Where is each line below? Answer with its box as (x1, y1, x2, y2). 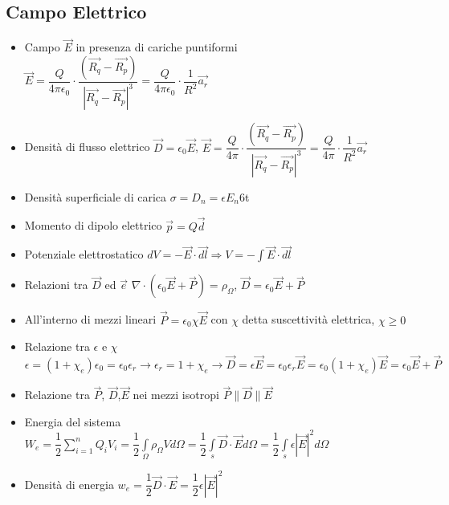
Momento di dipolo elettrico (24, 217, 162, 234)
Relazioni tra (24, 276, 88, 293)
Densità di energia (24, 475, 114, 492)
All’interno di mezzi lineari (24, 311, 157, 328)
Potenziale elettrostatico (24, 246, 144, 263)
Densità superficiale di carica (24, 188, 167, 205)
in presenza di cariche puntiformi (76, 39, 238, 55)
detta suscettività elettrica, (242, 311, 375, 328)
